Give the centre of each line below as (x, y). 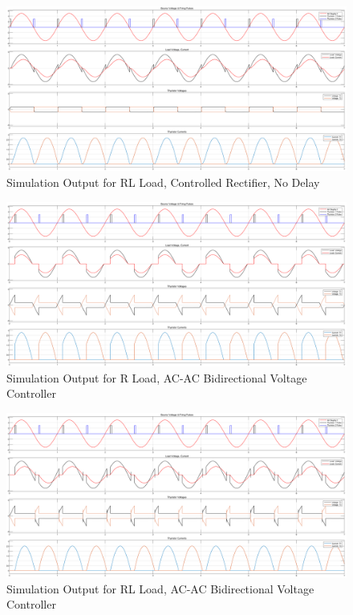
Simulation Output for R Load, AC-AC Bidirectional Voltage (157, 377)
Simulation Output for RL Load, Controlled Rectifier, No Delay (163, 182)
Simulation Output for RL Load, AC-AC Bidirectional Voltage (160, 588)
